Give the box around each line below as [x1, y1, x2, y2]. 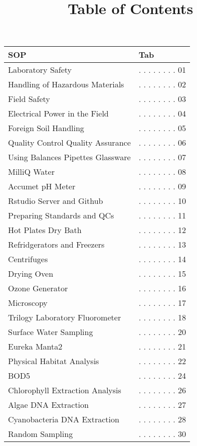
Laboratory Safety [8, 64, 72, 76]
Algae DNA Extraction [8, 399, 89, 411]
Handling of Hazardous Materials [8, 78, 124, 90]
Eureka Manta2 [8, 341, 63, 353]
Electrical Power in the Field [8, 107, 109, 120]
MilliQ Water [8, 166, 55, 178]
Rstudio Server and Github [8, 195, 103, 207]
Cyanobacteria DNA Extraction [8, 413, 119, 425]
